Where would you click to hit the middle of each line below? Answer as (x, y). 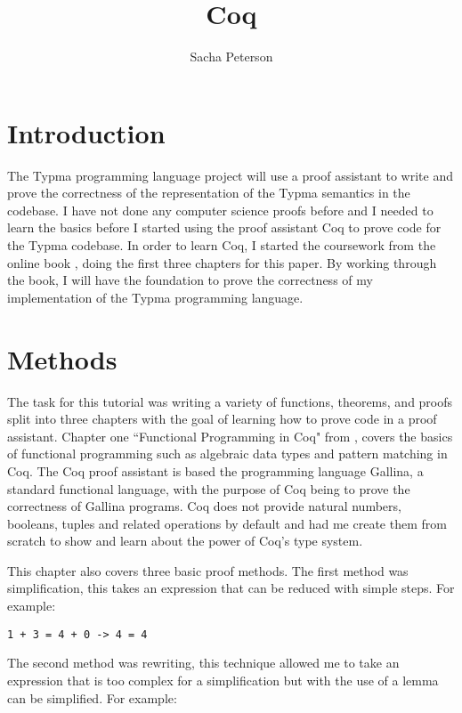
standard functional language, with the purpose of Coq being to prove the (209, 488)
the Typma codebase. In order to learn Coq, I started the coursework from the (222, 245)
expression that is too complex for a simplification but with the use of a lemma (223, 680)
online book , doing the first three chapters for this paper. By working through (222, 262)
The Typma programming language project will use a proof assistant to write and (231, 175)
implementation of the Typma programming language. (155, 297)
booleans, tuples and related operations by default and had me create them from (227, 523)
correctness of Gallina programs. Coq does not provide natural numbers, (204, 506)
